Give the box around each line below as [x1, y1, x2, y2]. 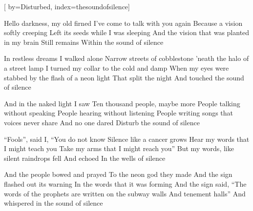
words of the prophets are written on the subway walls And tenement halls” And [4, 188, 246, 198]
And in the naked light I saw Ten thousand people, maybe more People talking [4, 98, 240, 108]
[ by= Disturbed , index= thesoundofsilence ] [4, 1, 130, 11]
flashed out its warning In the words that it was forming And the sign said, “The [4, 178, 247, 189]
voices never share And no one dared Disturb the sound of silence [4, 117, 200, 127]
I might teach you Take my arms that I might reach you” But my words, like [4, 143, 234, 153]
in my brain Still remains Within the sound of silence [4, 37, 164, 47]
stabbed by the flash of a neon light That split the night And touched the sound [4, 72, 244, 82]
